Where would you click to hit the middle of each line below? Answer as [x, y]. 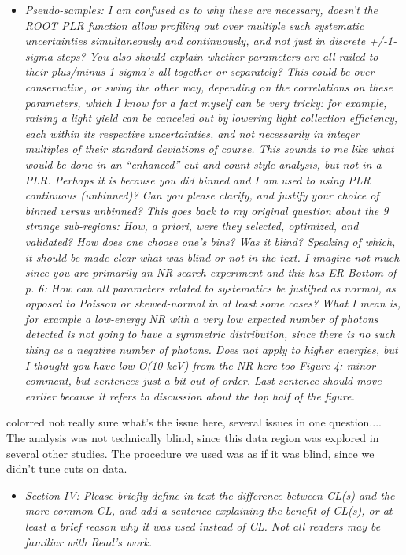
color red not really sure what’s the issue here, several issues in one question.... [194, 422]
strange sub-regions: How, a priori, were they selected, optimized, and [192, 226]
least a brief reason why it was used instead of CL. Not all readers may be [203, 526]
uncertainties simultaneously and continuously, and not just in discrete [195, 41]
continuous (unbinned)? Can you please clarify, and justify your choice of [202, 195]
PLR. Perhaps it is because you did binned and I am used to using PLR [197, 179]
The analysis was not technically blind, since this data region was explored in [193, 438]
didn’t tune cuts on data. [67, 469]
